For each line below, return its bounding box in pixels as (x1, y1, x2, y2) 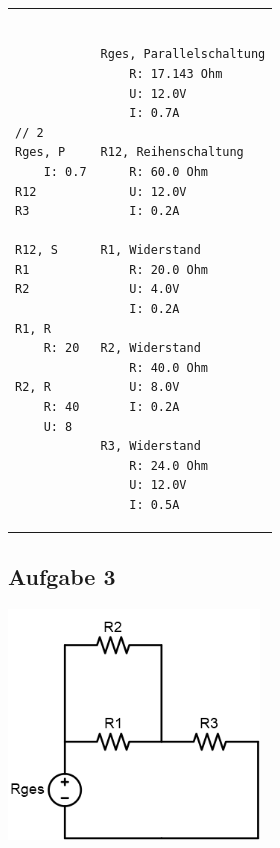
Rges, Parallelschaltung (100, 47, 266, 62)
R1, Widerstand (100, 243, 201, 258)
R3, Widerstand (100, 439, 201, 454)
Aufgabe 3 (8, 561, 116, 592)
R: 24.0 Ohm (129, 458, 208, 473)
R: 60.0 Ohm (129, 164, 208, 179)
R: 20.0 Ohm (129, 262, 208, 277)
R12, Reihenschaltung (100, 145, 244, 160)
